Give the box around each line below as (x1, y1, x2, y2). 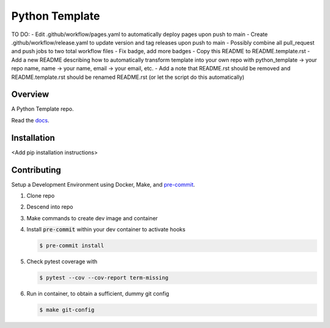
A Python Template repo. (11, 105, 75, 113)
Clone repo (26, 192, 55, 199)
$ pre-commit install (39, 242, 105, 249)
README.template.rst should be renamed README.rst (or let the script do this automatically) (11, 73, 244, 81)
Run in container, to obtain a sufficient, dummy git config (26, 290, 169, 297)
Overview (11, 89, 50, 100)
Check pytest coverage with (26, 258, 98, 266)
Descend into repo (26, 203, 73, 211)
